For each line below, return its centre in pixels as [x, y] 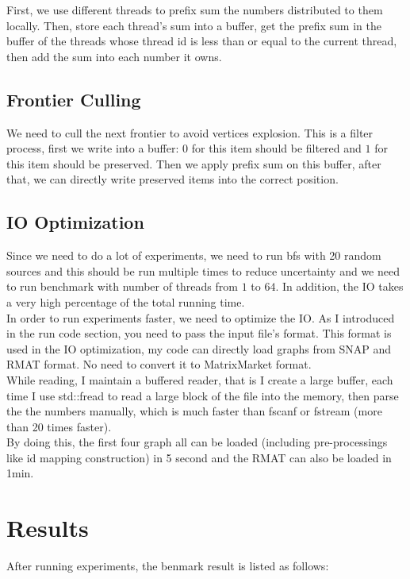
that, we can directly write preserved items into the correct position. [172, 179]
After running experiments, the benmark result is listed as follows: [168, 566]
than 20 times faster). [59, 426]
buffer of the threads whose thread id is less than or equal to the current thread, [202, 41]
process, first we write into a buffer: [93, 148]
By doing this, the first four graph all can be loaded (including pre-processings [197, 442]
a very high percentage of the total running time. [126, 301]
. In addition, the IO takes [339, 286]
